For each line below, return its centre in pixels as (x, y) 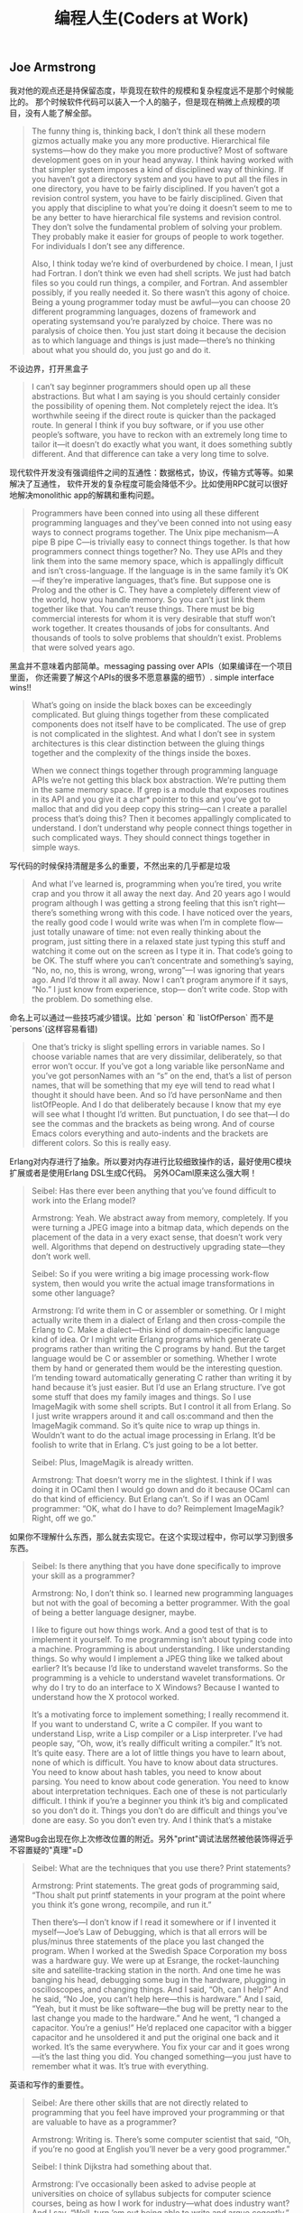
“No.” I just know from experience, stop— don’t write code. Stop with (160, 989)
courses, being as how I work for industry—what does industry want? (161, 2203)
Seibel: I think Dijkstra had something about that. (121, 2166)
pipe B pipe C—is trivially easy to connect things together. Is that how (161, 542)
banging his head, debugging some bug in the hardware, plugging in (158, 1979)
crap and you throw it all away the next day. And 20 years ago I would (161, 893)
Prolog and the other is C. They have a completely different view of (156, 590)
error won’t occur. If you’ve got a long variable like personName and (158, 1065)
